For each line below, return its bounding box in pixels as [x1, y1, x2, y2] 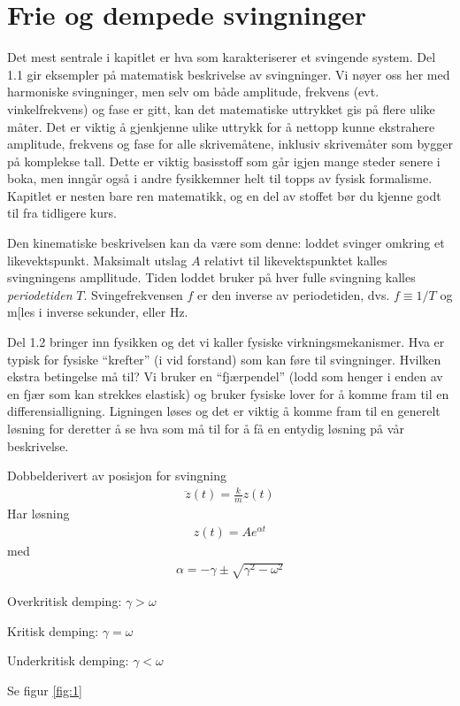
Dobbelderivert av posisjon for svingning [7, 466, 226, 485]
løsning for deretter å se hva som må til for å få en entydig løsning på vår [7, 419, 404, 437]
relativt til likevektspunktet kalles [204, 250, 387, 269]
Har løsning [7, 504, 70, 523]
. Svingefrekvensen [83, 285, 183, 303]
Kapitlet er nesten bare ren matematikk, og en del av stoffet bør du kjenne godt [7, 186, 441, 204]
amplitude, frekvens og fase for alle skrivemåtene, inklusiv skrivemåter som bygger [7, 134, 453, 153]
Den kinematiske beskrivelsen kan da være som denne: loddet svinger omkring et [7, 234, 445, 252]
